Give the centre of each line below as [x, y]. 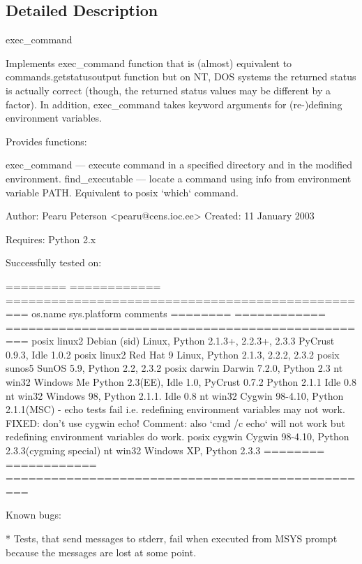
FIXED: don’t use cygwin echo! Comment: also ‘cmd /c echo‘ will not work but [175, 422]
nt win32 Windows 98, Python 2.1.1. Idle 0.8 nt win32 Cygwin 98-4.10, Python [175, 395]
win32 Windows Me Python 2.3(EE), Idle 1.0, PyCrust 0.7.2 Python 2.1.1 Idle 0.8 [181, 382]
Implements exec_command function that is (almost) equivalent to [149, 63]
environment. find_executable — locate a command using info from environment [179, 178]
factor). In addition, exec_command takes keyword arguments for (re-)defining [174, 104]
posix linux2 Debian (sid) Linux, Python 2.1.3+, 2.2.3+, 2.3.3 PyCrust [183, 341]
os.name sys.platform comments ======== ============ [179, 313]
